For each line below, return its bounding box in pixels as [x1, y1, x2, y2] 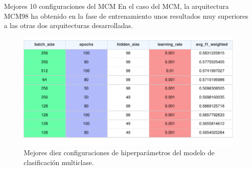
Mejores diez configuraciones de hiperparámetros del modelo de [24, 147, 215, 158]
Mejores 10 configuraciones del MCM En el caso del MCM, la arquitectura [4, 1, 229, 11]
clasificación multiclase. [24, 157, 94, 167]
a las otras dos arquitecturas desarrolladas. [4, 20, 133, 31]
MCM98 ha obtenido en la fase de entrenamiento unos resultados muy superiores [4, 10, 249, 21]
